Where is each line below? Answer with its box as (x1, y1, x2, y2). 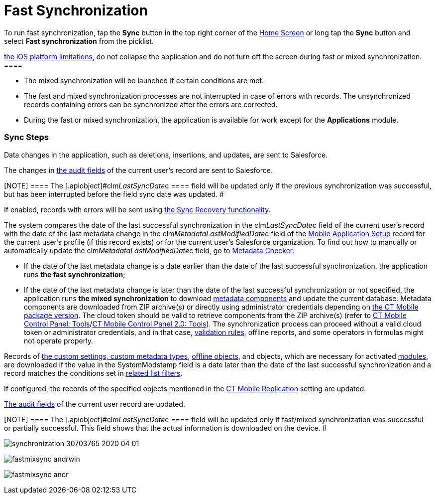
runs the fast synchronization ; (24, 270, 125, 279)
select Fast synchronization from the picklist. (4, 36, 154, 45)
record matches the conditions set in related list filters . (4, 368, 183, 377)
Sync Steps (4, 132, 49, 143)
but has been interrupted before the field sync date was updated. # (4, 189, 224, 198)
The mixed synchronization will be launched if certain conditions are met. (24, 76, 264, 85)
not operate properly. (24, 336, 93, 345)
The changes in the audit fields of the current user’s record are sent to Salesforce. (4, 166, 273, 174)
